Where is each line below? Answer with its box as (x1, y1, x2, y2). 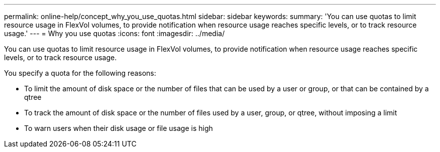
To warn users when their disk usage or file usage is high (24, 124, 213, 132)
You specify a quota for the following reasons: (4, 69, 156, 77)
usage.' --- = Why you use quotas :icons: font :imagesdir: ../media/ (4, 29, 225, 38)
